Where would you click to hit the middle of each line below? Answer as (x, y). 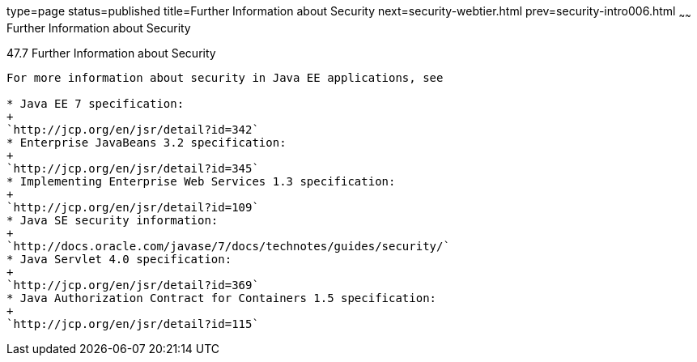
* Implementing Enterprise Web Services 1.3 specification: (201, 181)
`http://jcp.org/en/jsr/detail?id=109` (133, 207)
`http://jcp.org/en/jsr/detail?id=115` (133, 324)
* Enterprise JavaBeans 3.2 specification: (147, 142)
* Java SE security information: (113, 220)
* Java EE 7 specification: (96, 103)
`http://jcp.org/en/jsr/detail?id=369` (133, 285)
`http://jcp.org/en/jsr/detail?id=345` (133, 168)
